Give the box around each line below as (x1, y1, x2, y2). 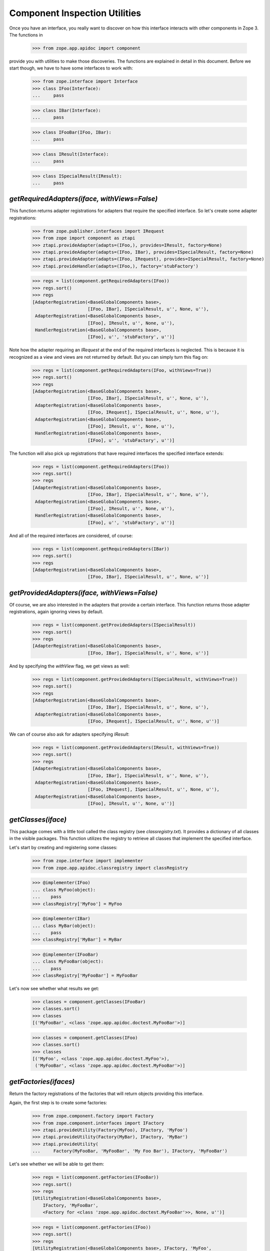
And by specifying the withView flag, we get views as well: (9, 663, 130, 669)
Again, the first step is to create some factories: (9, 1100, 107, 1106)
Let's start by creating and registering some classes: (9, 845, 117, 851)
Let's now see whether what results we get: (9, 986, 99, 992)
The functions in (9, 32, 43, 38)
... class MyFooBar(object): (32, 959, 104, 964)
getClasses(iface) (9, 815, 67, 824)
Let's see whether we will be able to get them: (9, 1161, 104, 1167)
